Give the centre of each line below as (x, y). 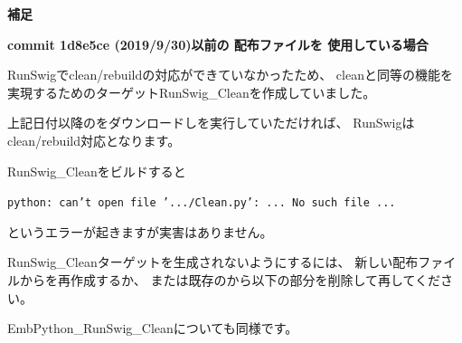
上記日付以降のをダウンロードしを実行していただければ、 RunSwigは (211, 123)
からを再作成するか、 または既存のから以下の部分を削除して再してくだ (230, 280)
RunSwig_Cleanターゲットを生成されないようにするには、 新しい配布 (213, 262)
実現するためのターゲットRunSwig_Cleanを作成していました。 (192, 92)
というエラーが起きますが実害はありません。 (140, 231)
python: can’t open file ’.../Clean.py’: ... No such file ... (202, 203)
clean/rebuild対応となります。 (94, 140)
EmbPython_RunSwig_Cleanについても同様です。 (153, 328)
